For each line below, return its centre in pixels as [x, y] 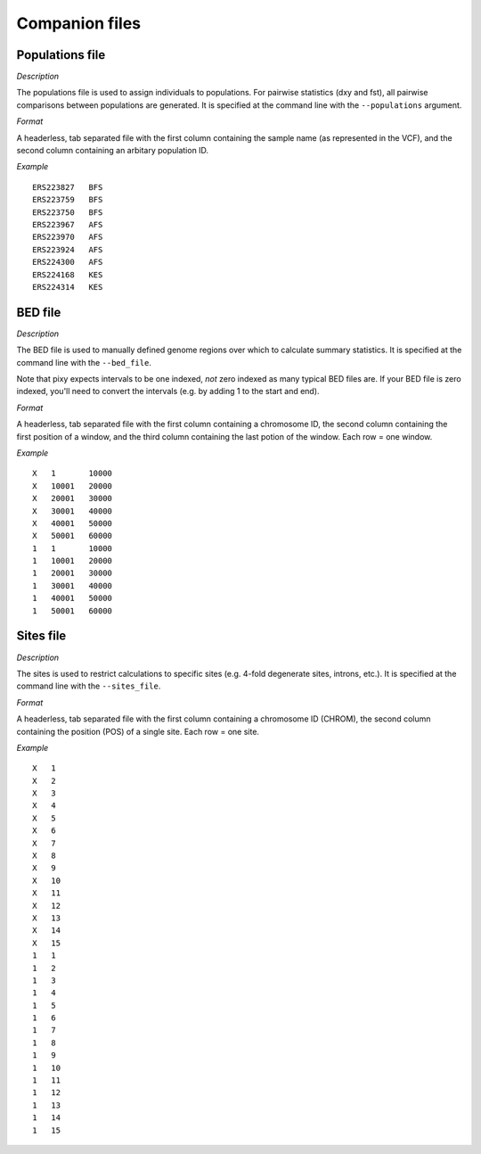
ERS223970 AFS [68, 237]
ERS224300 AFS [68, 262]
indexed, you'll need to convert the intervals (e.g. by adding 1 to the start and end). [168, 392]
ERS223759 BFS [68, 200]
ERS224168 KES [68, 275]
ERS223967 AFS [68, 224]
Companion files [79, 23]
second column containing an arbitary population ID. [113, 151]
